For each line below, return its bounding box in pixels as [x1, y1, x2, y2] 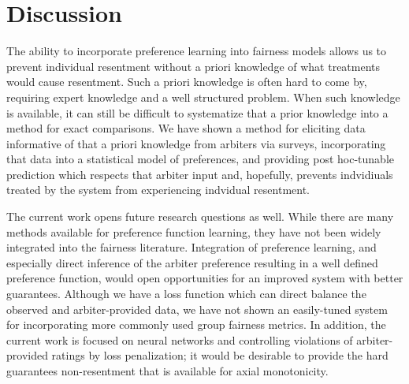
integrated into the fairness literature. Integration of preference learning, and [6, 239, 377, 255]
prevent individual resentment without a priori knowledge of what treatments [6, 58, 381, 74]
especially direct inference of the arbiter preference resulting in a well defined [6, 254, 378, 270]
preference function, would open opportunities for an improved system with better [6, 270, 403, 286]
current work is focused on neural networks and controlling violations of [6, 331, 353, 348]
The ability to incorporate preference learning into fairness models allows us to [6, 43, 387, 59]
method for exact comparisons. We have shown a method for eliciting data [6, 120, 366, 136]
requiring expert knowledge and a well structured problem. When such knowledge [6, 88, 400, 105]
